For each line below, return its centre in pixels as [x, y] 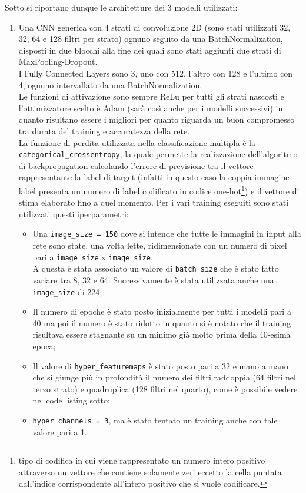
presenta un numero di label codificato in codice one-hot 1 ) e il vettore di [169, 190]
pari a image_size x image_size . [93, 257]
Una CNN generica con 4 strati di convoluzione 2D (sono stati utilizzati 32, [154, 27]
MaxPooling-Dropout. [58, 62]
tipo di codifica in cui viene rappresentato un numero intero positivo [142, 460]
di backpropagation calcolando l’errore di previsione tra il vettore [136, 165]
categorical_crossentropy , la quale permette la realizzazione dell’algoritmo [158, 154]
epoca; [44, 346]
